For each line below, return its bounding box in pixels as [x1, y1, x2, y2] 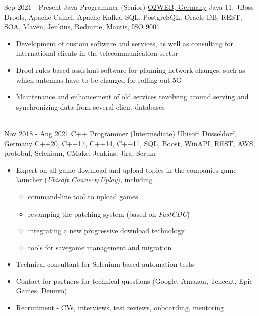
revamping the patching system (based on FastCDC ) [28, 208, 190, 219]
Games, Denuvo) [16, 285, 67, 296]
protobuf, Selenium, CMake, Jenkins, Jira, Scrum [4, 148, 156, 158]
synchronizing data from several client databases [16, 101, 165, 112]
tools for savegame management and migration [28, 242, 172, 252]
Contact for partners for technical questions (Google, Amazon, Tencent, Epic [16, 275, 253, 286]
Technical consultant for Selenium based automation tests [16, 259, 194, 269]
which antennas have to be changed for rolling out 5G [16, 74, 182, 85]
